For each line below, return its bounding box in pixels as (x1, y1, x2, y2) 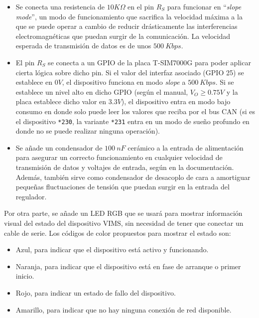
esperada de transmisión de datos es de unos (15, 40, 151, 51)
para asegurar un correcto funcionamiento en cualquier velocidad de (15, 152, 223, 162)
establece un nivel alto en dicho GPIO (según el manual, (15, 86, 188, 97)
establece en (15, 77, 52, 87)
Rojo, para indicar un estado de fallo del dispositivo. (15, 287, 176, 298)
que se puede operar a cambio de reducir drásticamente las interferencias (15, 21, 238, 31)
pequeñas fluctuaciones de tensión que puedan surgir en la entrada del (15, 181, 230, 192)
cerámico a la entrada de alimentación (128, 142, 244, 153)
